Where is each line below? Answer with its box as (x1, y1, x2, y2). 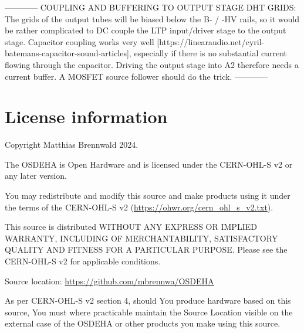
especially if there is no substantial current (134, 47, 288, 59)
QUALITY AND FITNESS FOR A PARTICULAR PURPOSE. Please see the (5, 243, 288, 256)
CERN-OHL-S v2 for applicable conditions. (5, 255, 161, 267)
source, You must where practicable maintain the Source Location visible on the (5, 305, 293, 318)
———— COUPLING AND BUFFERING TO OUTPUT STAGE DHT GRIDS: (5, 1, 296, 13)
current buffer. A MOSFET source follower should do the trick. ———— (5, 70, 268, 82)
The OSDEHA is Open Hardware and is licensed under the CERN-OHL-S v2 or (5, 158, 293, 170)
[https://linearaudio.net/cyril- (157, 35, 265, 47)
